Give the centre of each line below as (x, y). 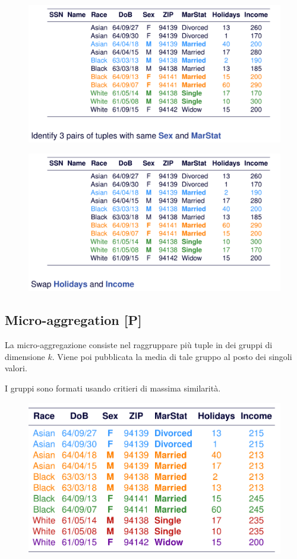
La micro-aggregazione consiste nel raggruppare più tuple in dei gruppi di (139, 345)
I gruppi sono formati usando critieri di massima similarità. (113, 388)
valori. (16, 368)
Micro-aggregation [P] (73, 320)
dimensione (25, 356)
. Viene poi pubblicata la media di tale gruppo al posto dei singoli (172, 356)
